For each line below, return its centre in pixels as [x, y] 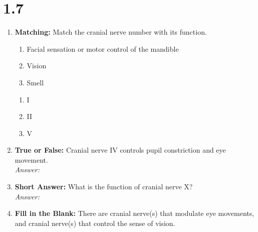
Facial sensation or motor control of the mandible [103, 48]
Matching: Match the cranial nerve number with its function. [111, 32]
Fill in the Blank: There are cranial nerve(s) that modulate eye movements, [135, 213]
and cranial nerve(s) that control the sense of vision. [95, 223]
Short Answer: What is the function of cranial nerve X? [104, 187]
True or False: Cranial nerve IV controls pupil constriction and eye [120, 150]
